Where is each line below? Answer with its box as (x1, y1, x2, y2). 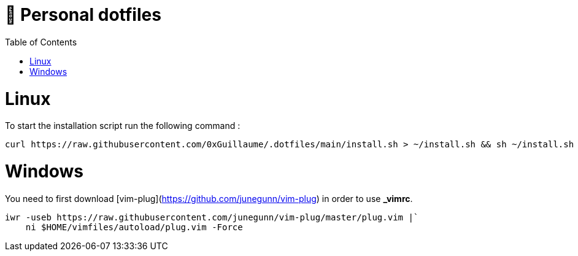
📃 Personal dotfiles (5, 4, 161, 25)
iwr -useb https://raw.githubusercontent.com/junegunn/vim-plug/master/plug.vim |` (5, 212, 419, 222)
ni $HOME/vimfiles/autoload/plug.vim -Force (25, 222, 243, 232)
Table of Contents (5, 36, 77, 47)
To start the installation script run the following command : (5, 120, 241, 131)
